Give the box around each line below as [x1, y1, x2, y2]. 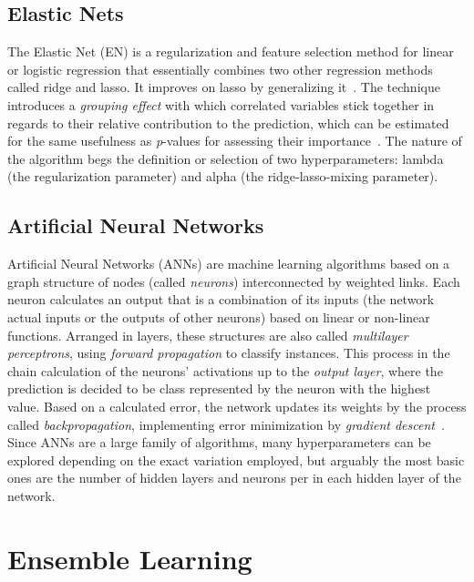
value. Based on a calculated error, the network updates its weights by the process [7, 396, 467, 415]
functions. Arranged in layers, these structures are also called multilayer [7, 325, 408, 344]
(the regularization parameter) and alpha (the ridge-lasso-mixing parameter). [7, 167, 438, 186]
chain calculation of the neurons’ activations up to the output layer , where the [7, 361, 443, 380]
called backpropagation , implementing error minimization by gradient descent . [7, 414, 445, 434]
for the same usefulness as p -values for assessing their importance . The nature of [7, 131, 462, 150]
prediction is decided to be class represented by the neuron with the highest [7, 379, 431, 398]
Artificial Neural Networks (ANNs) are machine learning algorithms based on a [7, 254, 450, 273]
